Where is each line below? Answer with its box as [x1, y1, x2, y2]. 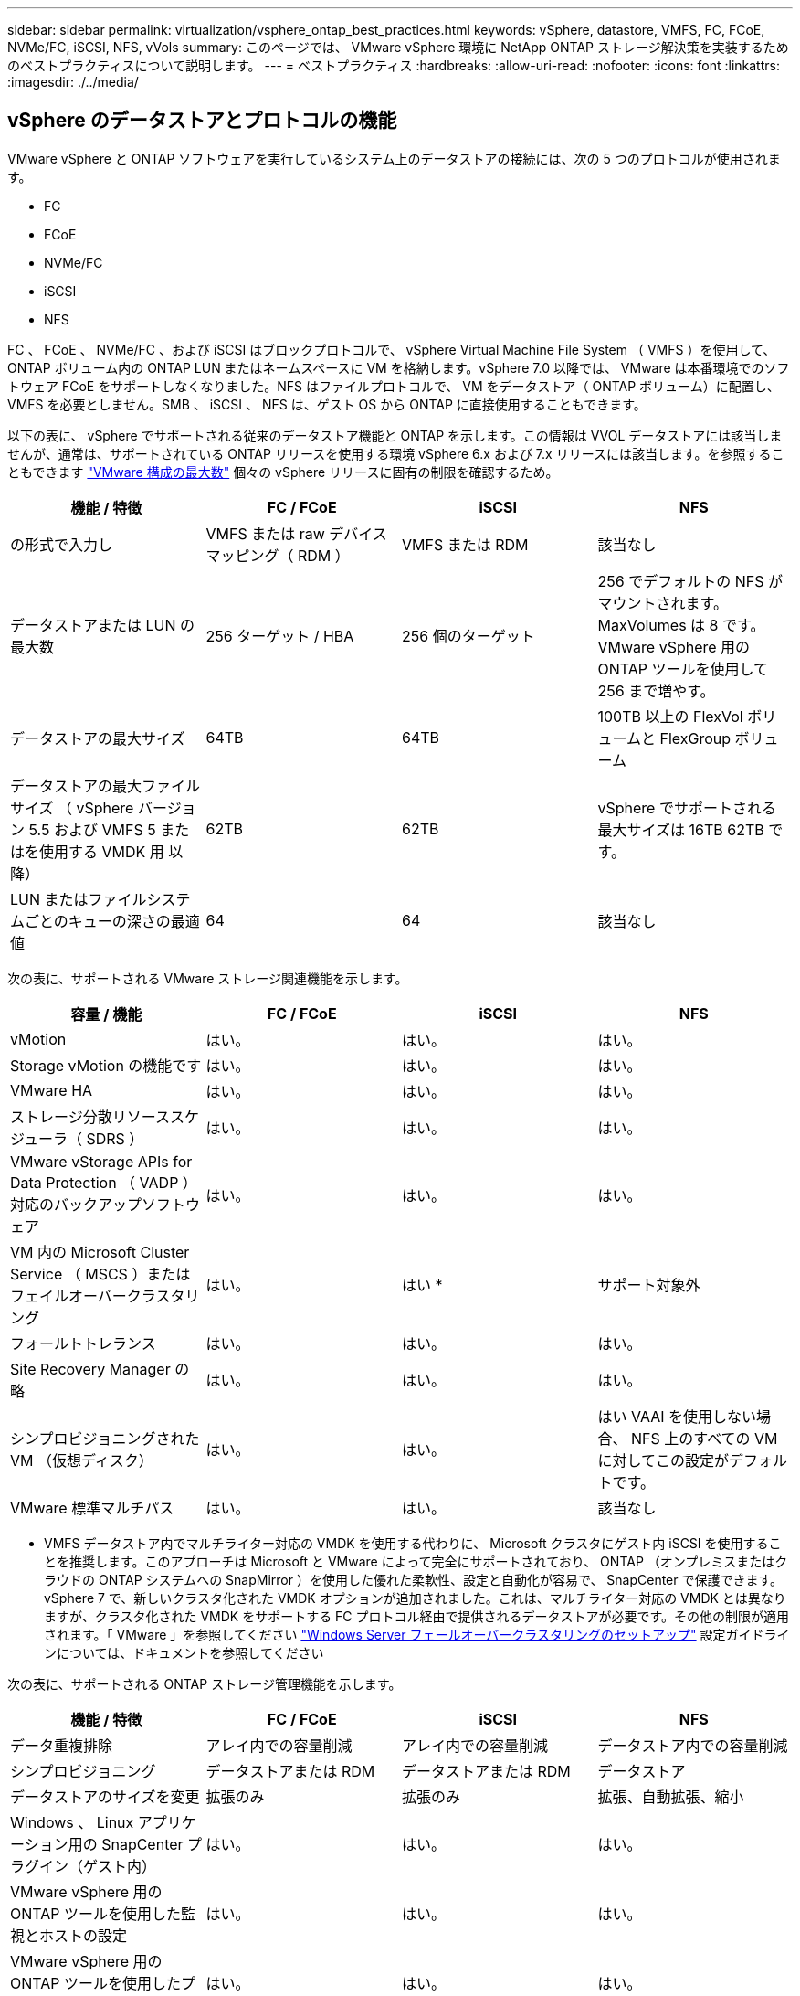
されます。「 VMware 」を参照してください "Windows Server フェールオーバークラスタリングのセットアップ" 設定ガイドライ [44, 1626, 790, 1642]
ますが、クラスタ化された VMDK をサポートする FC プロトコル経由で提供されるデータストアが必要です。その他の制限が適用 [44, 1608, 790, 1624]
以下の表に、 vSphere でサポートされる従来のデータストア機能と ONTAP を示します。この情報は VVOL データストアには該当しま [7, 427, 783, 443]
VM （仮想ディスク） [10, 1450, 153, 1470]
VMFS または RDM [402, 535, 529, 554]
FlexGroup [659, 728, 732, 748]
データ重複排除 [10, 1736, 113, 1755]
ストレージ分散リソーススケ [10, 1107, 199, 1126]
